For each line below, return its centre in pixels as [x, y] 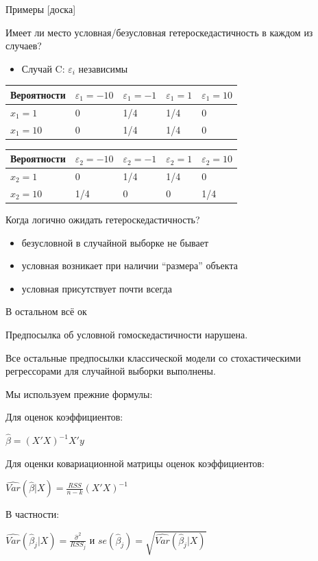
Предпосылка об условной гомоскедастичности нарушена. [127, 334]
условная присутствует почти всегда [97, 288]
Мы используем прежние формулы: [79, 394]
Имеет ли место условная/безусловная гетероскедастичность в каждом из [159, 32]
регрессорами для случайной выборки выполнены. [111, 371]
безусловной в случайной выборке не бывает [115, 242]
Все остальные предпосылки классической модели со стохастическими [153, 357]
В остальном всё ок [46, 311]
